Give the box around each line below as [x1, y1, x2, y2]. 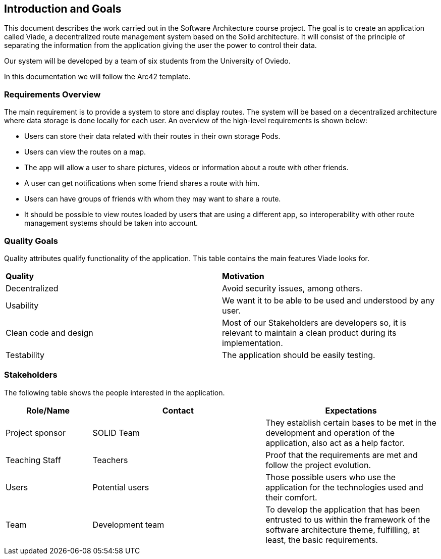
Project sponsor [6, 427, 66, 438]
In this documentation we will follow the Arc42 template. [4, 72, 191, 81]
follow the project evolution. [265, 460, 371, 470]
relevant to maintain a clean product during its [222, 327, 397, 338]
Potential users [92, 482, 149, 492]
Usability [6, 300, 39, 311]
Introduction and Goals [4, 3, 122, 15]
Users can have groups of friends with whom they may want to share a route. [24, 194, 281, 204]
